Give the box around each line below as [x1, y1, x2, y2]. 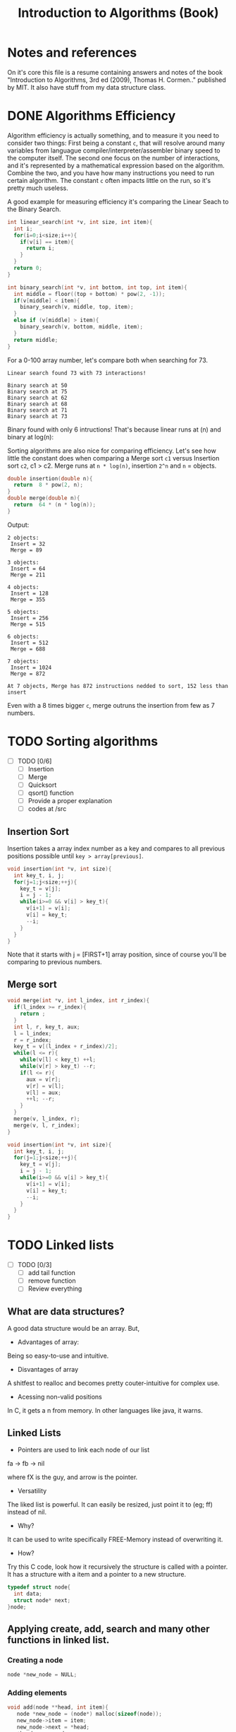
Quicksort [27, 781, 57, 789]
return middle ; [13, 336, 58, 343]
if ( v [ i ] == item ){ [20, 238, 74, 245]
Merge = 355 [10, 595, 46, 603]
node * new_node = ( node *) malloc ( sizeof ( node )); [16, 1711, 162, 1718]
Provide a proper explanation [27, 797, 113, 805]
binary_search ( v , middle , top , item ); [20, 304, 134, 311]
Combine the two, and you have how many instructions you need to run [7, 168, 215, 177]
